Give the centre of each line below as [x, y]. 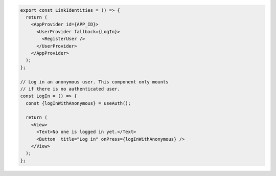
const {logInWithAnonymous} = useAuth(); [78, 103]
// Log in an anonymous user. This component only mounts [94, 82]
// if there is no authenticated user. [70, 89]
